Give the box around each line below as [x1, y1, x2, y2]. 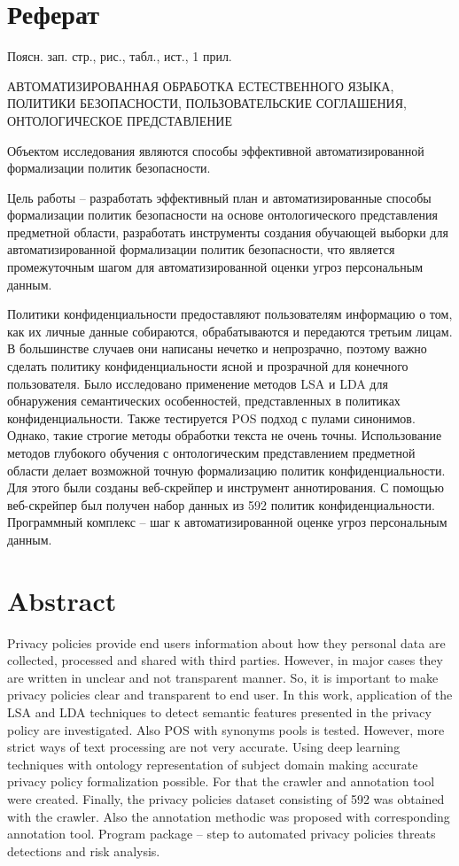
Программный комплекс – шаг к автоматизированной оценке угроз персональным [7, 513, 447, 531]
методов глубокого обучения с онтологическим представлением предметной [7, 444, 416, 461]
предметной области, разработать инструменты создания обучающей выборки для [7, 222, 448, 241]
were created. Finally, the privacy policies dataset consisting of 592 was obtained [7, 790, 445, 808]
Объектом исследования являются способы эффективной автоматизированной [7, 141, 424, 159]
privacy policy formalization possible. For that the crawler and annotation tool [7, 772, 435, 791]
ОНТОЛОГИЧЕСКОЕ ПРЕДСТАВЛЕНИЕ [7, 111, 233, 129]
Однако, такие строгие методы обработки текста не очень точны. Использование [7, 426, 442, 445]
